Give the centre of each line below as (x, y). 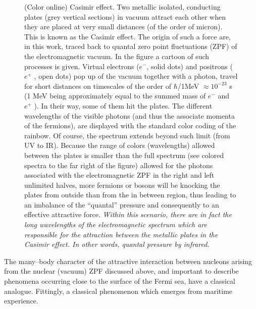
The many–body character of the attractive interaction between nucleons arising (128, 261)
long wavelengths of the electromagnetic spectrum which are (116, 224)
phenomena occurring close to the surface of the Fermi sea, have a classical (120, 281)
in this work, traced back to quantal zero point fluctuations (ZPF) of (131, 46)
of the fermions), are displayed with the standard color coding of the (130, 125)
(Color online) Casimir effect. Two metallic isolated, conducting (122, 7)
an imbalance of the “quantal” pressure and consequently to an (122, 204)
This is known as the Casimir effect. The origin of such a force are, (127, 36)
